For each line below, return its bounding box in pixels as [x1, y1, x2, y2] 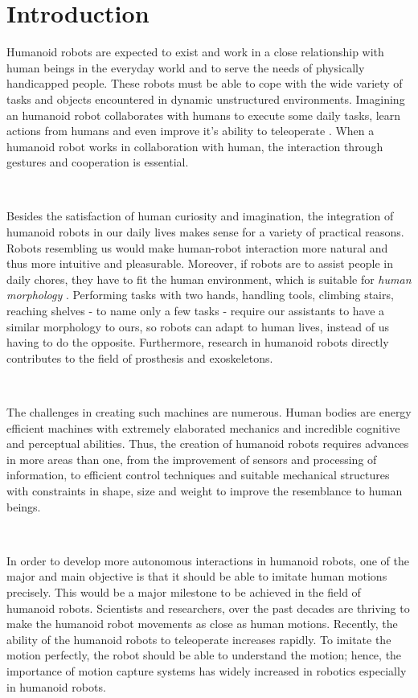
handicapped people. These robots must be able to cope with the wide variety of [6, 75, 403, 92]
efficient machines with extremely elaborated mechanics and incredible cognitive [6, 419, 400, 436]
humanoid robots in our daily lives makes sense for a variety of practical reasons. [6, 224, 404, 240]
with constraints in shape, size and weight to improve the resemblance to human [6, 482, 403, 499]
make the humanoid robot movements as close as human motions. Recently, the [6, 615, 398, 632]
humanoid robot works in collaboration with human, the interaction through [6, 138, 383, 154]
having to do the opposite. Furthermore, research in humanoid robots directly [6, 334, 389, 351]
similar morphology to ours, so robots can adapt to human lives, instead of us [6, 318, 389, 335]
